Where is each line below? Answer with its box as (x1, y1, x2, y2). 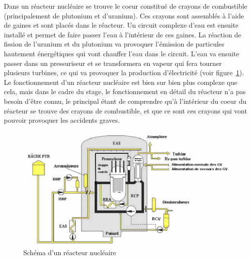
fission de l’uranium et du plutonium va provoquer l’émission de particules (4, 39, 224, 49)
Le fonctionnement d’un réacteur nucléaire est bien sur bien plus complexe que (4, 77, 237, 87)
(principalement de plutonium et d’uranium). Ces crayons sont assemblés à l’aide (4, 10, 244, 20)
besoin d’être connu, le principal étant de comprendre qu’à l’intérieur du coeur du (4, 96, 247, 106)
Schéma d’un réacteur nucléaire (23, 247, 116, 257)
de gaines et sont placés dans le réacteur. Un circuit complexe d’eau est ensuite (4, 20, 238, 30)
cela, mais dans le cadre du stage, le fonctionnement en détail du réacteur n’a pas (4, 86, 246, 97)
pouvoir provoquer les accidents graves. (4, 115, 120, 125)
